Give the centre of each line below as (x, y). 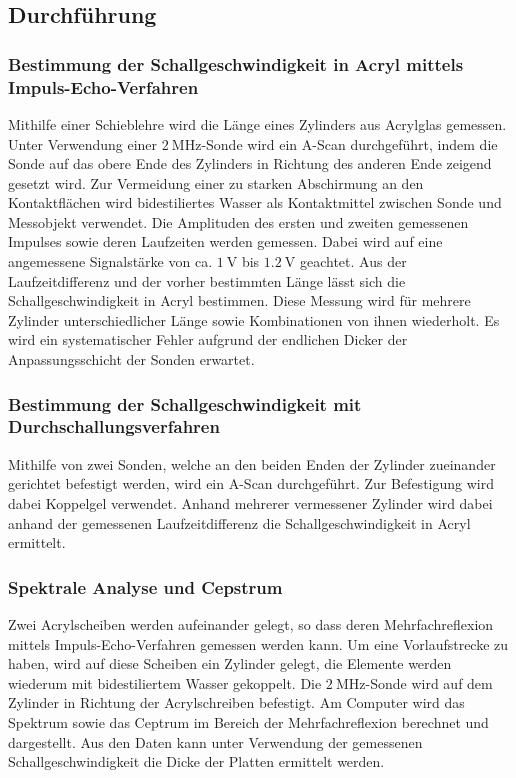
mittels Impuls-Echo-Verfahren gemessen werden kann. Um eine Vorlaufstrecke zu (258, 643)
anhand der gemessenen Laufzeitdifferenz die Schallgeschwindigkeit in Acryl (239, 522)
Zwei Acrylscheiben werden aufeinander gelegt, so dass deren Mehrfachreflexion (251, 623)
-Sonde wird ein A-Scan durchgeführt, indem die (349, 143)
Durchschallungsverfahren (114, 426)
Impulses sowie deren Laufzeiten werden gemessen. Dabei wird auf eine (225, 241)
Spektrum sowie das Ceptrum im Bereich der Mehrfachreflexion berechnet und (248, 721)
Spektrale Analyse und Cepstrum (145, 586)
